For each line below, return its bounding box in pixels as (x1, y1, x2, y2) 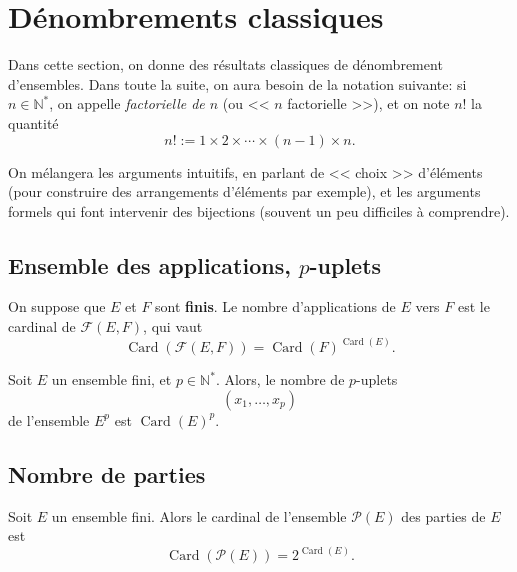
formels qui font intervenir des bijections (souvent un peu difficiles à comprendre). (8, 200, 510, 221)
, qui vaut (143, 316, 203, 337)
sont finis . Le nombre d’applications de (155, 296, 396, 317)
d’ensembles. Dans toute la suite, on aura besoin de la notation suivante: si (8, 73, 467, 94)
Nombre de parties (8, 458, 206, 489)
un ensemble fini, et (51, 369, 172, 390)
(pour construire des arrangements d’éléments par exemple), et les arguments (8, 181, 481, 202)
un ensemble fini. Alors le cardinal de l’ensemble (51, 505, 347, 526)
